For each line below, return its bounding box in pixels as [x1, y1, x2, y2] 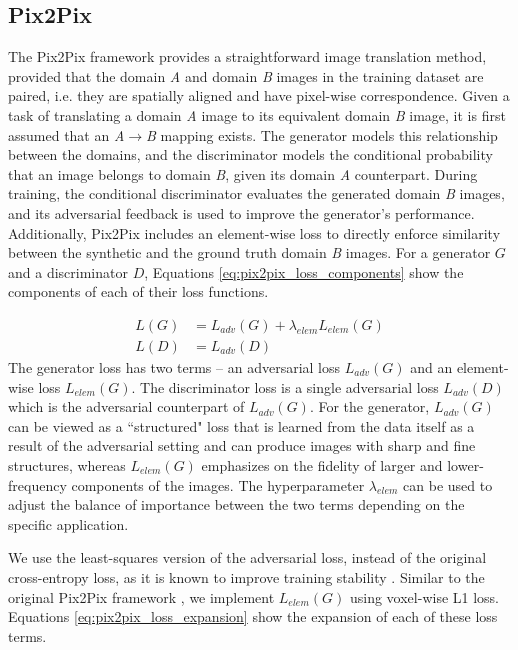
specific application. [8, 513, 129, 534]
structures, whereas [8, 454, 126, 475]
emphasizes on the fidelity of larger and [201, 454, 443, 475]
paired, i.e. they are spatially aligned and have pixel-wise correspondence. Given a [8, 85, 510, 106]
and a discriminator [8, 261, 128, 282]
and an [410, 356, 453, 377]
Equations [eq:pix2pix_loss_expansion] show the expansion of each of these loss [8, 606, 498, 627]
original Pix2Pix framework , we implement [8, 586, 275, 607]
